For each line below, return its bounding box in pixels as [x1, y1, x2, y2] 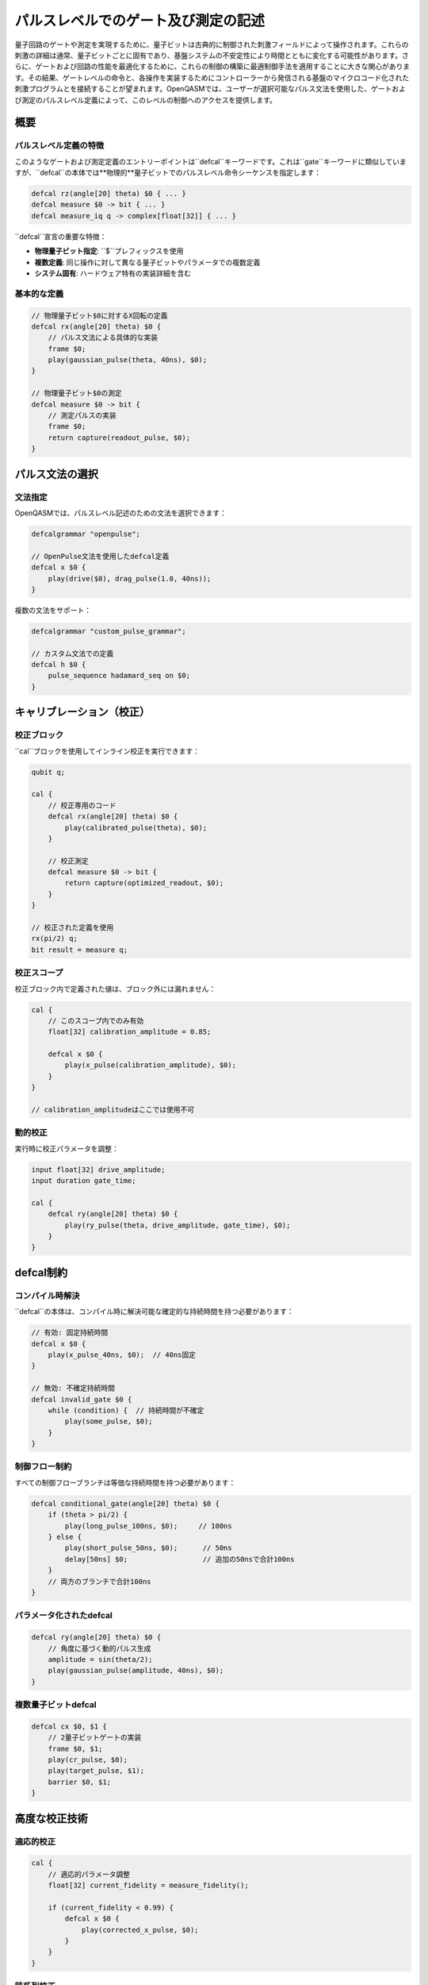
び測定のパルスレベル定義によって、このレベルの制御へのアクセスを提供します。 [14, 95, 277, 105]
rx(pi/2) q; [31, 934, 78, 943]
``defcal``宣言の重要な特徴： [14, 231, 107, 241]
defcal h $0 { [31, 660, 86, 669]
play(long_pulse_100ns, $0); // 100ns [64, 1521, 233, 1530]
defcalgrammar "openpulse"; [31, 529, 140, 538]
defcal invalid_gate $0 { [31, 1394, 132, 1404]
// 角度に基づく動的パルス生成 [48, 1644, 151, 1653]
